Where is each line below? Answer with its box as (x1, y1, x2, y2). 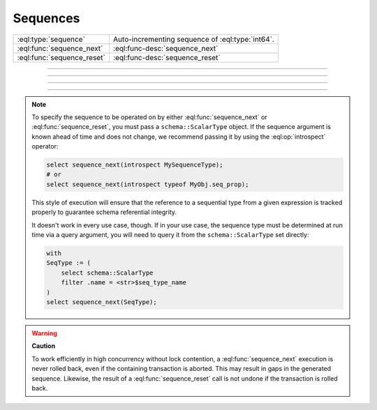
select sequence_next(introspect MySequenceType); (46, 161, 223, 169)
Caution (31, 342, 56, 350)
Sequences (13, 10, 80, 26)
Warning (31, 328, 57, 337)
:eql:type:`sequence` (17, 34, 85, 44)
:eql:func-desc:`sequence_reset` (112, 52, 221, 62)
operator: (31, 142, 59, 151)
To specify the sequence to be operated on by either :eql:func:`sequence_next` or (31, 112, 268, 121)
